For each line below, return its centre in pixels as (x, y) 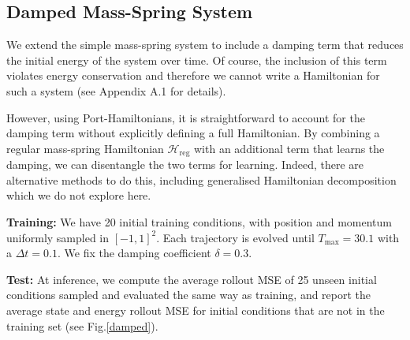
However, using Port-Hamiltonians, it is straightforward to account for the (186, 117)
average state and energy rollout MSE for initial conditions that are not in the (196, 310)
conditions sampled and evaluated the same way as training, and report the (189, 295)
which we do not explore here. (79, 195)
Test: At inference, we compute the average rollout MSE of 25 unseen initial (192, 279)
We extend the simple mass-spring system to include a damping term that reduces (205, 45)
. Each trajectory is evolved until (235, 237)
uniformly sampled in (58, 237)
